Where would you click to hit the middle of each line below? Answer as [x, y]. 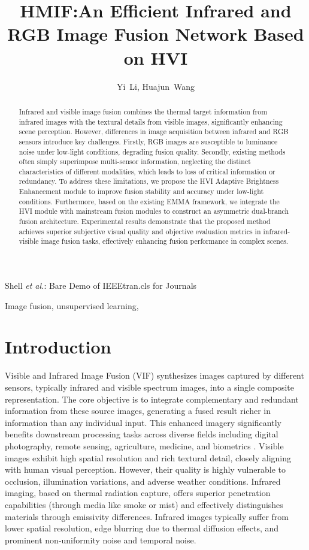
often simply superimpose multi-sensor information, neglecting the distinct [135, 161]
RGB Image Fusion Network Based [156, 34]
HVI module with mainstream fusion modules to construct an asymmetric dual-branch [154, 211]
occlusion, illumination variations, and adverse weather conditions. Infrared [143, 481]
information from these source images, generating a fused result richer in [138, 411]
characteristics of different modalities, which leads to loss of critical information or [147, 171]
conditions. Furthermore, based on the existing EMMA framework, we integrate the [149, 201]
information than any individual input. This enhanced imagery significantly [143, 422]
